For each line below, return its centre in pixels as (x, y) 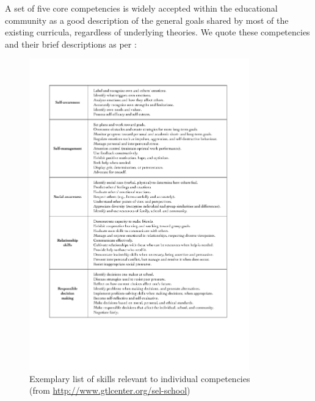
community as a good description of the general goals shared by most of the (147, 20)
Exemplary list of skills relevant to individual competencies (140, 378)
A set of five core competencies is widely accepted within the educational (141, 8)
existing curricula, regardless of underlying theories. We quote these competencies (157, 32)
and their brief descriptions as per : (71, 44)
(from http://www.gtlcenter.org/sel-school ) (110, 390)
